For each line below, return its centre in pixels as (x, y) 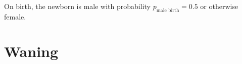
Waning (31, 51)
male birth (168, 10)
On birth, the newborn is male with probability (77, 6)
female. (15, 16)
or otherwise (219, 6)
